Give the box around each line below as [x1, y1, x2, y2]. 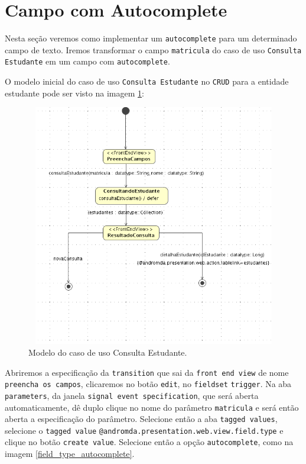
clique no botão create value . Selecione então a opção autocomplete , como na [5, 436, 294, 448]
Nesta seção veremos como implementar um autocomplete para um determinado [5, 32, 297, 44]
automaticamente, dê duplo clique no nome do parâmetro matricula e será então [5, 401, 299, 413]
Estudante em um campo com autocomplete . [5, 55, 170, 67]
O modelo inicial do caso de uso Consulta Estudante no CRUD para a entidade [5, 75, 289, 88]
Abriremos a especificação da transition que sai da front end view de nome [5, 366, 289, 378]
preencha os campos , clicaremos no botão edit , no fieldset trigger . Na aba [5, 378, 292, 390]
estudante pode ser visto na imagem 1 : [5, 86, 144, 99]
